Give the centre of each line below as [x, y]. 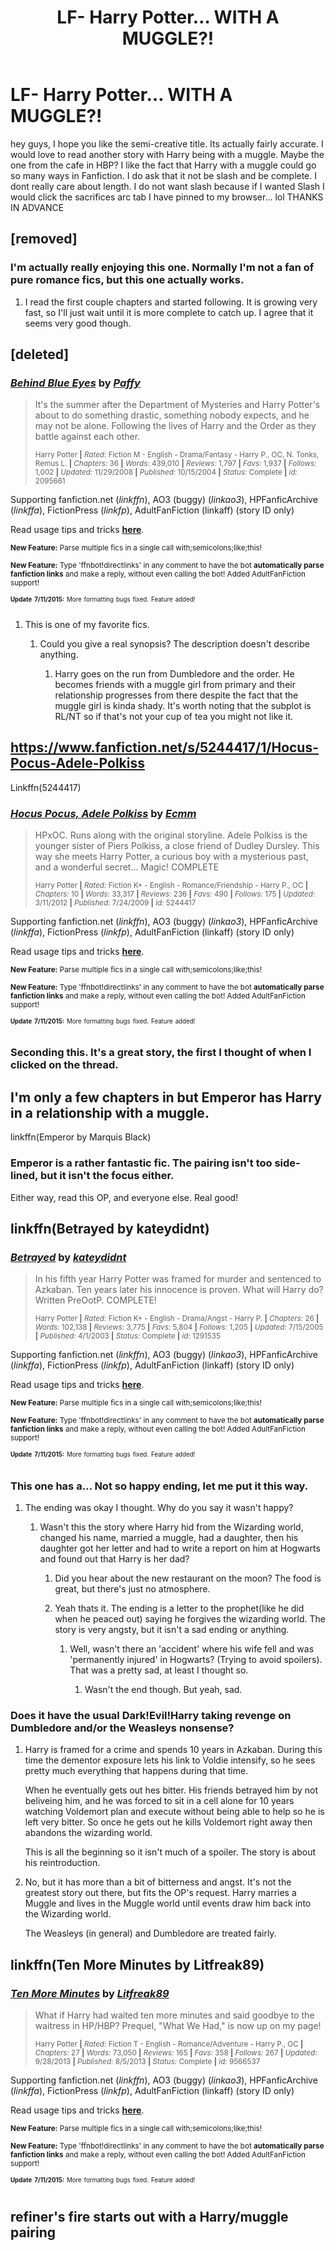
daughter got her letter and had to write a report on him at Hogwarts [180, 1548]
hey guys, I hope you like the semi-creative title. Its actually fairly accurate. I [167, 143]
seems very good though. [78, 323]
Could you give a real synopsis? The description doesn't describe [174, 643]
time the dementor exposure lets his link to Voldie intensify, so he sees [170, 1760]
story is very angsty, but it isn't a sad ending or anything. [172, 1630]
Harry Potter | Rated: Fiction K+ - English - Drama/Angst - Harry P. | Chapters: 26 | [177, 1319]
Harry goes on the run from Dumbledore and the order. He [174, 673]
